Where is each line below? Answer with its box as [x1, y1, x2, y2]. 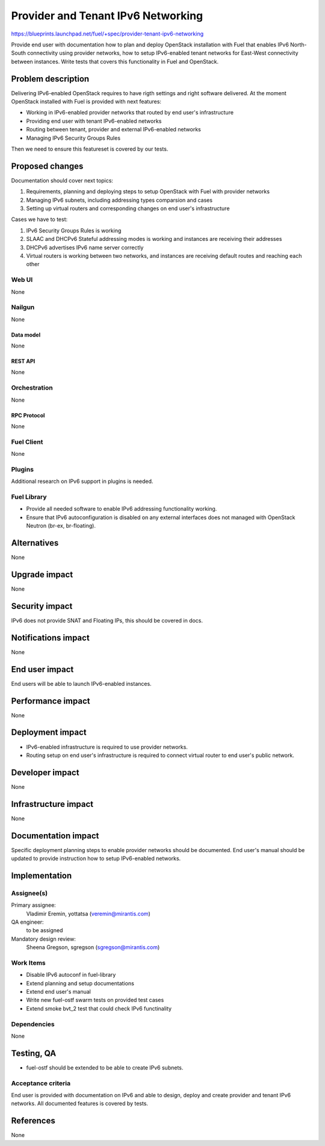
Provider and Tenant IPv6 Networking [11, 9, 203, 22]
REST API [11, 358, 36, 365]
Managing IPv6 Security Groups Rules [26, 134, 120, 142]
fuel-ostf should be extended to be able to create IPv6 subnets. [26, 1063, 184, 1071]
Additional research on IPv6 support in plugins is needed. [11, 478, 153, 485]
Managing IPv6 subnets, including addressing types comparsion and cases [26, 196, 213, 204]
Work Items [11, 958, 46, 967]
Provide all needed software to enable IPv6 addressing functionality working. [26, 505, 217, 512]
